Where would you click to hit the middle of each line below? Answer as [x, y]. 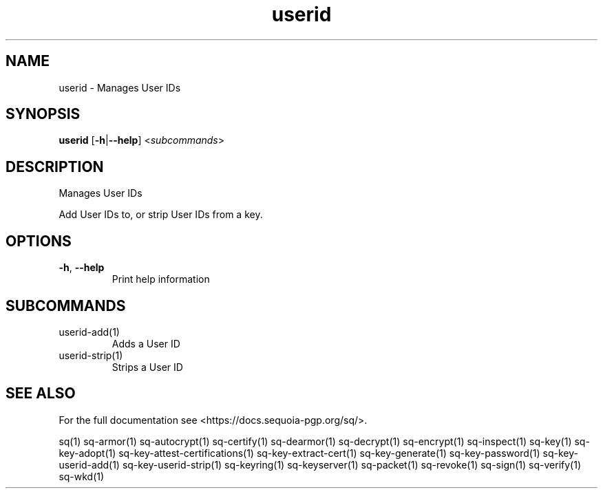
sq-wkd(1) [82, 476]
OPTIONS [39, 241]
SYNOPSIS [43, 114]
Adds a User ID [146, 343]
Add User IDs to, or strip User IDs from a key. [161, 215]
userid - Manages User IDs [120, 87]
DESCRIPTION [55, 167]
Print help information [161, 279]
